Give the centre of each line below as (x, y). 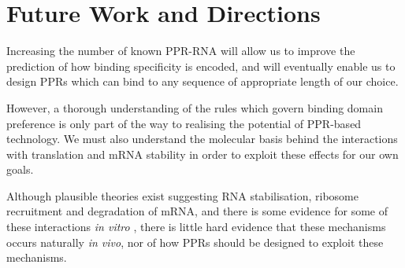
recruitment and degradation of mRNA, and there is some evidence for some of (197, 211)
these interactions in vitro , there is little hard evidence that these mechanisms (196, 227)
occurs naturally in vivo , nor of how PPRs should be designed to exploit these (195, 242)
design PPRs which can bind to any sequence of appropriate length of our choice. (202, 81)
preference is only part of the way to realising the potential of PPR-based (184, 123)
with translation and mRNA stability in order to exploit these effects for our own (202, 154)
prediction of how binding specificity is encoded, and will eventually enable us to (201, 66)
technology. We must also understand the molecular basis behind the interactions (202, 139)
